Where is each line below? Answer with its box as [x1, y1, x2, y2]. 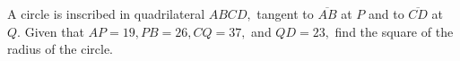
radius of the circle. [7, 39, 113, 58]
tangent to [256, 4, 314, 22]
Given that [24, 22, 84, 40]
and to [369, 4, 404, 22]
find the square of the [334, 22, 454, 40]
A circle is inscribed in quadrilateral [7, 4, 205, 22]
